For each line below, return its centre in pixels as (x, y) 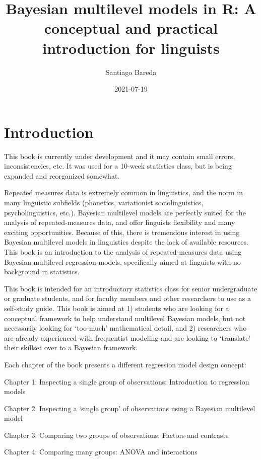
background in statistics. (42, 272)
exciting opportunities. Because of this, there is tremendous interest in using (122, 232)
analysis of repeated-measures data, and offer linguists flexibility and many (120, 222)
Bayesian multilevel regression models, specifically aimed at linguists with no (122, 261)
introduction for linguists (131, 48)
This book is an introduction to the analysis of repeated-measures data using (123, 251)
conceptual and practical (131, 28)
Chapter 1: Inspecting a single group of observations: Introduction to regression (127, 381)
